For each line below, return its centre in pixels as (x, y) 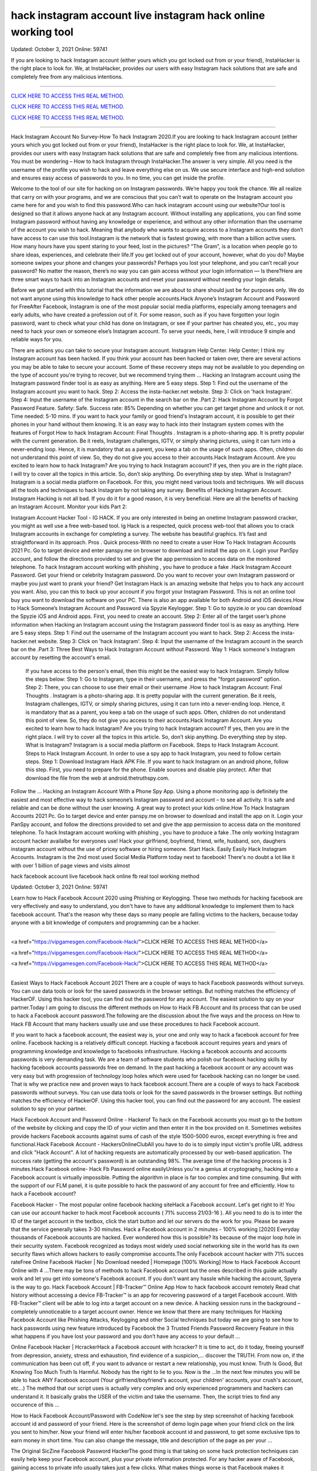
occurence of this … (35, 1405)
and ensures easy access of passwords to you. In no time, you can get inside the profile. (118, 178)
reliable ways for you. (37, 340)
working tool (42, 32)
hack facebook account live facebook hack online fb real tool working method (105, 876)
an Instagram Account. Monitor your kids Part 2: (69, 507)
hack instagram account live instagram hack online (138, 15)
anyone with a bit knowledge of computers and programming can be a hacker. (105, 923)
